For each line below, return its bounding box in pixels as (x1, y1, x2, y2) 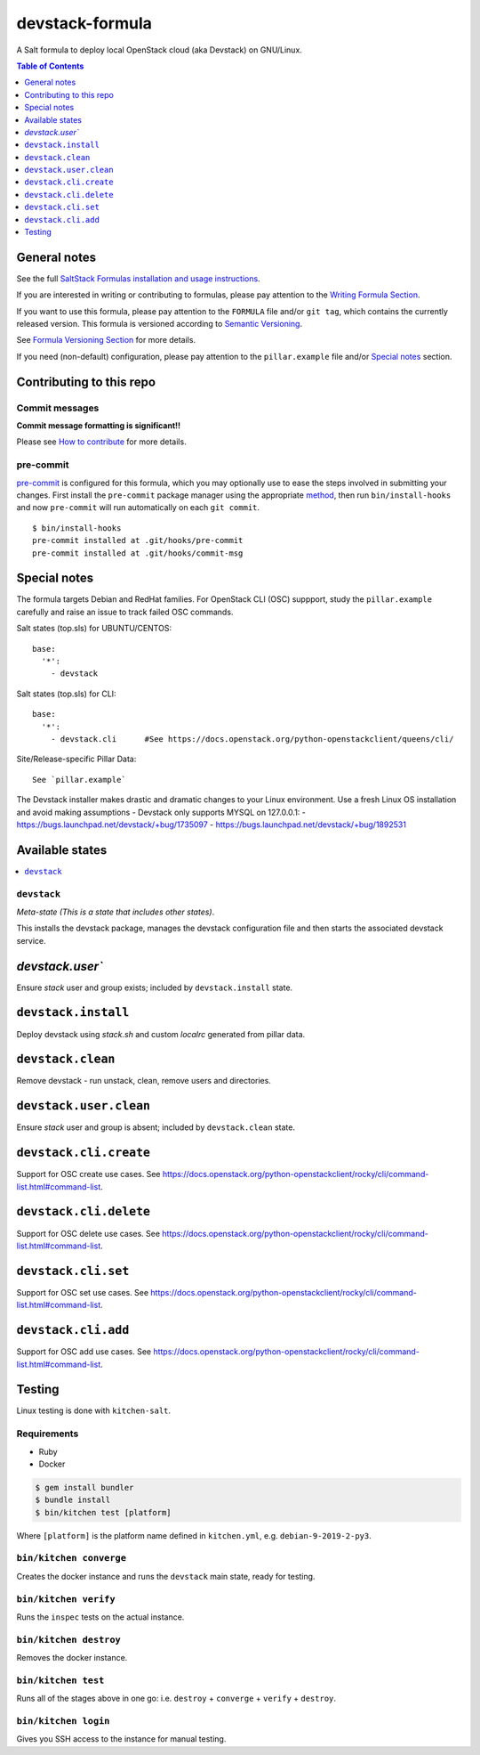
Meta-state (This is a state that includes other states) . (16, 906, 215, 917)
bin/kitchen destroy (16, 1634, 122, 1645)
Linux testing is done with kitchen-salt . (16, 1405, 172, 1416)
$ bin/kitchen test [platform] (35, 1507, 172, 1517)
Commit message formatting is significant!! (16, 420, 181, 431)
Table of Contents (16, 61, 84, 71)
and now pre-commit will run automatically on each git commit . (16, 502, 260, 513)
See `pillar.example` (32, 775, 126, 784)
